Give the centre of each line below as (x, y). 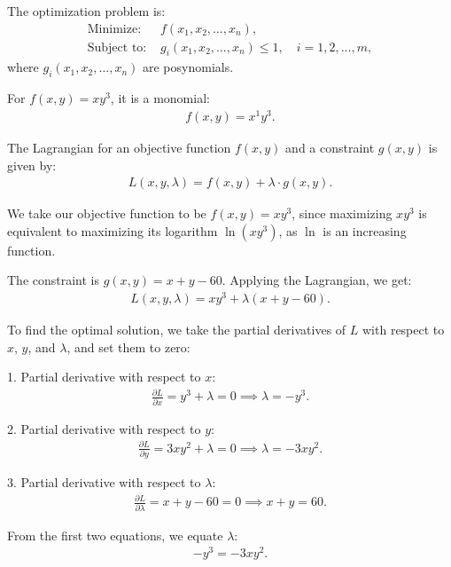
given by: (32, 165)
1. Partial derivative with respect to (104, 377)
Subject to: (117, 47)
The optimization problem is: (86, 11)
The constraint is (54, 280)
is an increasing (365, 230)
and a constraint (330, 147)
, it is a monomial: (160, 98)
